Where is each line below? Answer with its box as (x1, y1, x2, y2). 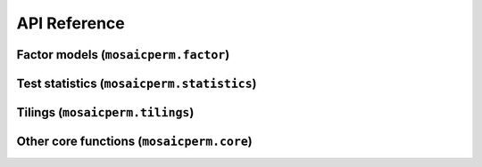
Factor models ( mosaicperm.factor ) (16, 47, 230, 62)
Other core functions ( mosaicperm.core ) (16, 134, 253, 149)
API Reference (16, 13, 125, 33)
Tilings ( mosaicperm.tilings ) (16, 105, 195, 120)
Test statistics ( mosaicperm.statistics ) (16, 76, 258, 91)
